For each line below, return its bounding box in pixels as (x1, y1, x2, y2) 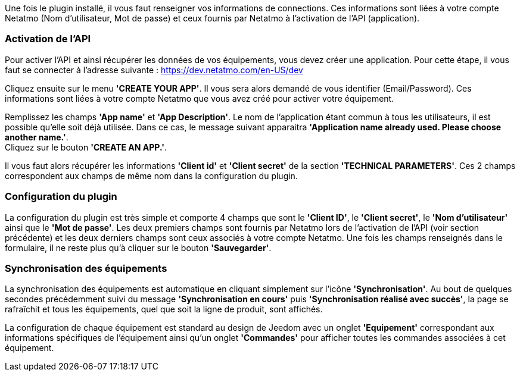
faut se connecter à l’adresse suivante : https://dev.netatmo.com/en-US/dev (5, 64, 303, 75)
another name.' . (5, 131, 68, 142)
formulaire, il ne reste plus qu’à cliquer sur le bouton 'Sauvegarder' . (5, 242, 272, 253)
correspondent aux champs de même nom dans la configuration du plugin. (5, 170, 298, 181)
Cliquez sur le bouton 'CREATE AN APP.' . (5, 142, 167, 152)
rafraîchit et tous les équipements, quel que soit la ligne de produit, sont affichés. (5, 304, 323, 315)
